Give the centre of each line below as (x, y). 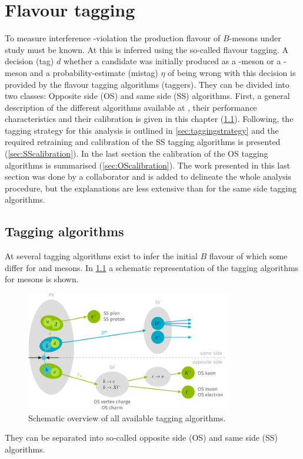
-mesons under (255, 38)
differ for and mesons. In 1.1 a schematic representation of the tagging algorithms (152, 267)
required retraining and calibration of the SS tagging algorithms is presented (143, 142)
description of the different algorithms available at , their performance (131, 107)
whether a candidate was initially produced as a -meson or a (172, 61)
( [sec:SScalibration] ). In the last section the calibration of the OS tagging (136, 153)
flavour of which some (248, 256)
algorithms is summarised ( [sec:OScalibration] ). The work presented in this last (147, 165)
